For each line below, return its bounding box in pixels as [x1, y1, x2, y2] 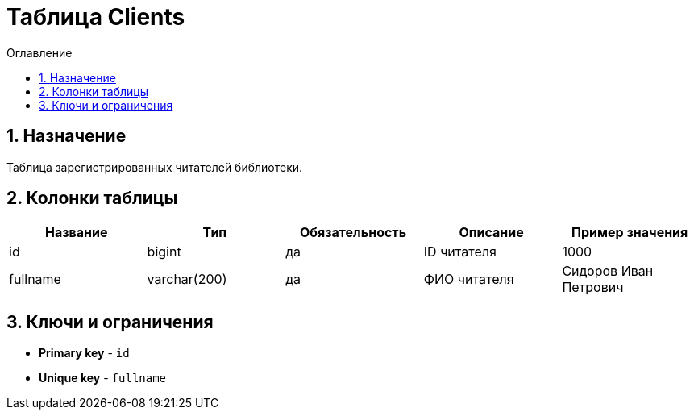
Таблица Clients [6, 3, 185, 31]
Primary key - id [39, 346, 130, 360]
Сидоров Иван [562, 263, 654, 280]
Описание [459, 224, 524, 241]
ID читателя [423, 243, 497, 260]
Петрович [562, 279, 624, 296]
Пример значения [571, 224, 688, 241]
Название [45, 224, 108, 241]
